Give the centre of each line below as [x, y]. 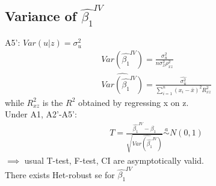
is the [53, 102]
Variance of [41, 16]
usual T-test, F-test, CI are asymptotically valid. [114, 160]
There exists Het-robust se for [60, 174]
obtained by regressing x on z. [133, 102]
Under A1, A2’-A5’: [41, 114]
